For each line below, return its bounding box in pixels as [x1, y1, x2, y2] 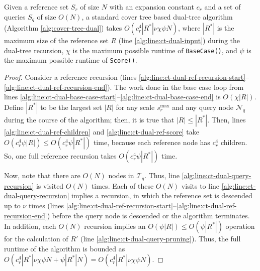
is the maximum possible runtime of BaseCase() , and [72, 45, 237, 55]
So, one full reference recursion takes [4, 151, 117, 161]
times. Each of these [91, 180, 154, 191]
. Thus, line [144, 170, 180, 181]
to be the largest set [40, 101, 102, 112]
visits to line [181, 180, 220, 191]
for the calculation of [4, 233, 68, 244]
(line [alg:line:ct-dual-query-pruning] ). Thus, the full [80, 233, 241, 244]
